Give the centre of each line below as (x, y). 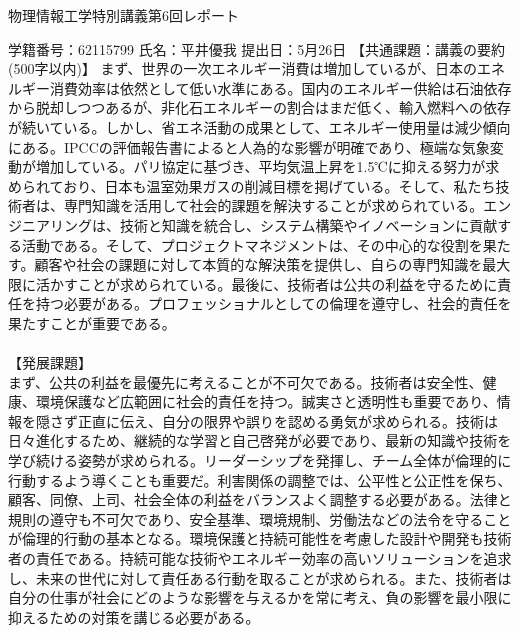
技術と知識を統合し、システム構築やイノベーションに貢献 (308, 224)
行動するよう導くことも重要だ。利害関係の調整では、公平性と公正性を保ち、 (260, 479)
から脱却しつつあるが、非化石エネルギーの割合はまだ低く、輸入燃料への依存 (259, 107)
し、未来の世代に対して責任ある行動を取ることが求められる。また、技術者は (260, 577)
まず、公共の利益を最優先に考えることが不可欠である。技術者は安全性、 (245, 381)
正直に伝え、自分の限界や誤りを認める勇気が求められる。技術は (287, 420)
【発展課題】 (50, 362)
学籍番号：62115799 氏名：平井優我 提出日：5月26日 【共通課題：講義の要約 (257, 48)
